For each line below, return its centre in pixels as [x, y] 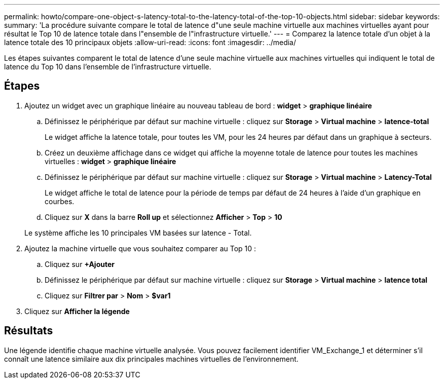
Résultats [29, 331]
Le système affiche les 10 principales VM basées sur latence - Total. [138, 233]
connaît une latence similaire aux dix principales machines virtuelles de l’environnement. [151, 359]
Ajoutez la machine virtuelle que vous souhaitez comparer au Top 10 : [140, 248]
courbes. [60, 201]
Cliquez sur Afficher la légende [77, 311]
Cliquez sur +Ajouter [80, 264]
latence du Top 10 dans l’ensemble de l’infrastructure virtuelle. [108, 67]
